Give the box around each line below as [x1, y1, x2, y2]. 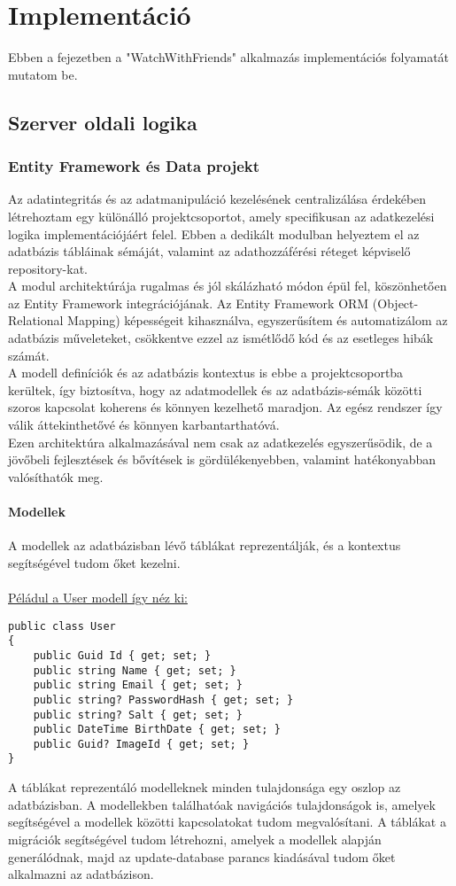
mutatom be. [8, 65, 78, 83]
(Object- [372, 293, 419, 312]
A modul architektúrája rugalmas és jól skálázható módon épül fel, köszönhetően [8, 276, 447, 295]
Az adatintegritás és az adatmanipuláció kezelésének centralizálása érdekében [8, 190, 427, 208]
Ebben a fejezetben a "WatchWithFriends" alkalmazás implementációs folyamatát [8, 48, 450, 66]
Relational [8, 311, 64, 330]
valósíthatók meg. [8, 467, 104, 486]
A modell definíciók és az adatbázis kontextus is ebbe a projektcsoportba [8, 363, 404, 382]
